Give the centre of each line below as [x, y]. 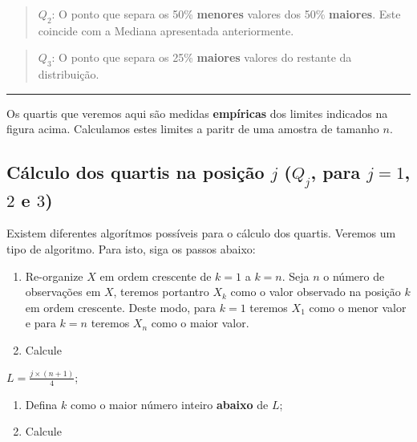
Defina [41, 404]
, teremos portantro [161, 292]
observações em [63, 292]
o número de [354, 276]
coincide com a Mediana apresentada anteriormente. [166, 30]
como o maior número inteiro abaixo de [169, 404]
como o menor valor [358, 307]
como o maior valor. [200, 323]
